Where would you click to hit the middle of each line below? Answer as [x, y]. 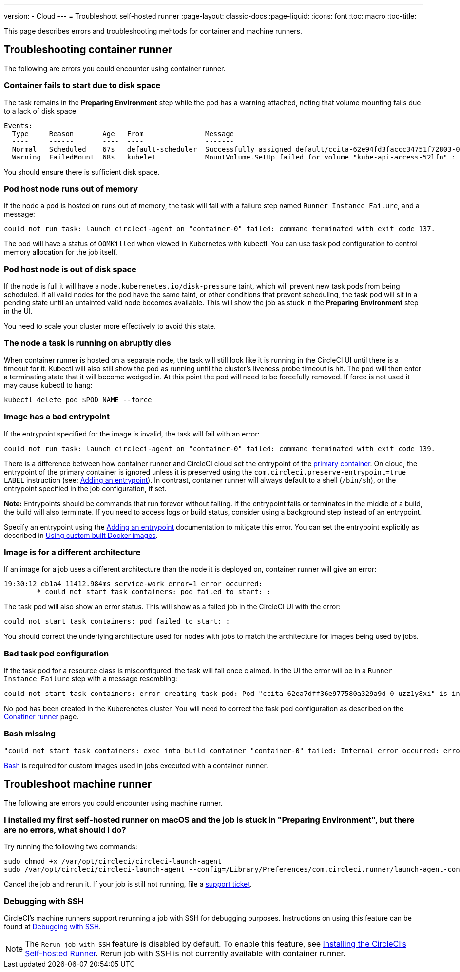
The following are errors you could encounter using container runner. [115, 68]
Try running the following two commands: [71, 847]
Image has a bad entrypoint [57, 417]
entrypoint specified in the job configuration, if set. [85, 488]
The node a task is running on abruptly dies [87, 343]
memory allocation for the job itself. [61, 252]
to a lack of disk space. [41, 111]
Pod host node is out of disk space [70, 269]
